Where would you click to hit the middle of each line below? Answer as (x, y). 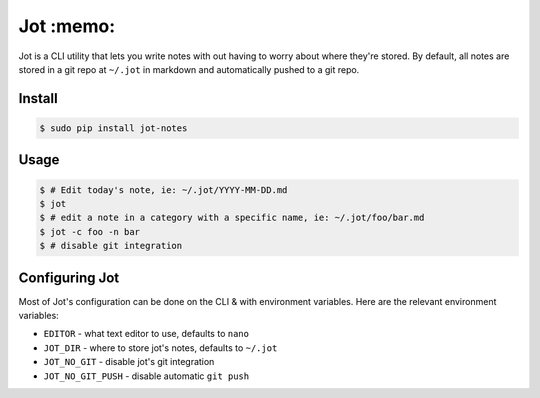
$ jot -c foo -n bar (89, 231)
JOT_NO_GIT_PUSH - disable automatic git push (146, 376)
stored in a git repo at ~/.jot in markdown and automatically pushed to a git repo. (189, 69)
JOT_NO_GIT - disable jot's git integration (129, 362)
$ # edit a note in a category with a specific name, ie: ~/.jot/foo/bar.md (232, 218)
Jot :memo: (67, 26)
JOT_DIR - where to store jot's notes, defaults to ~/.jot (160, 347)
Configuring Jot (69, 277)
